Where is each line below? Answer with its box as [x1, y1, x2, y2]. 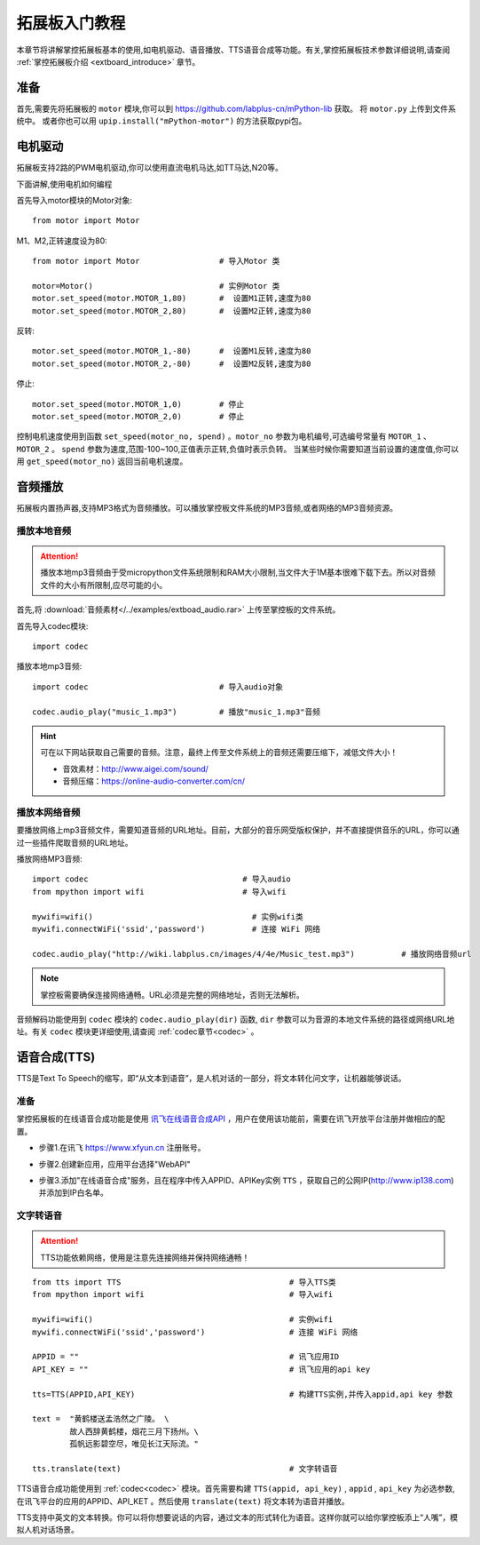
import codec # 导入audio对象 [32, 681, 284, 692]
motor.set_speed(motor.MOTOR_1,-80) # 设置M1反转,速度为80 [32, 346, 311, 356]
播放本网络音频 [16, 806, 81, 818]
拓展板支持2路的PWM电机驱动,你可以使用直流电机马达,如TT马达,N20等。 [16, 163, 284, 173]
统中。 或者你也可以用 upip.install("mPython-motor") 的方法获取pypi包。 [16, 115, 307, 126]
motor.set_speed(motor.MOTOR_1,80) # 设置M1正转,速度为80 [32, 293, 311, 304]
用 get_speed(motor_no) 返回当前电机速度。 [16, 456, 188, 466]
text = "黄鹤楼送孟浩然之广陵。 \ [32, 1414, 169, 1424]
